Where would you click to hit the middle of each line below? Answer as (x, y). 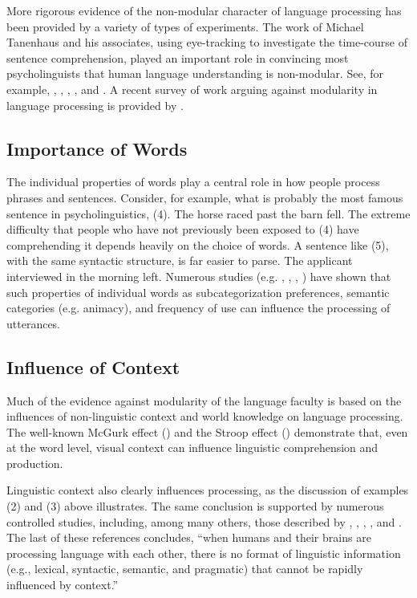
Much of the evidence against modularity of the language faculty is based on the (204, 400)
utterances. (34, 323)
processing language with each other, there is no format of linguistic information (204, 553)
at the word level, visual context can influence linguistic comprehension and (192, 447)
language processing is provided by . (95, 105)
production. (35, 463)
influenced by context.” (63, 585)
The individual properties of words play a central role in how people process (193, 182)
